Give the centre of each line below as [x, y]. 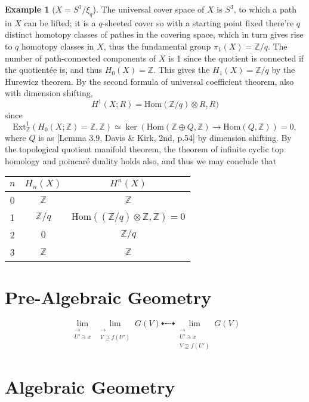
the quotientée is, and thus [54, 70]
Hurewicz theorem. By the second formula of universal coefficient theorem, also [149, 81]
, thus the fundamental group [157, 46]
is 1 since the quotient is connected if [236, 58]
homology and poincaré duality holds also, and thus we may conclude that [141, 160]
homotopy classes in [58, 46]
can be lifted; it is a [60, 22]
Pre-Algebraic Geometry [108, 297]
